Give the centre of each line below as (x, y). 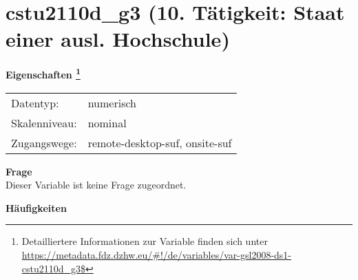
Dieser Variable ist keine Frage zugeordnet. (96, 185)
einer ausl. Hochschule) (118, 39)
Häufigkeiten (36, 207)
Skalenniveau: (44, 122)
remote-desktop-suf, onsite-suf (160, 142)
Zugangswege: (44, 142)
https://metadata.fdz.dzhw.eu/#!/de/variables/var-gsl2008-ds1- (157, 254)
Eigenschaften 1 (43, 73)
